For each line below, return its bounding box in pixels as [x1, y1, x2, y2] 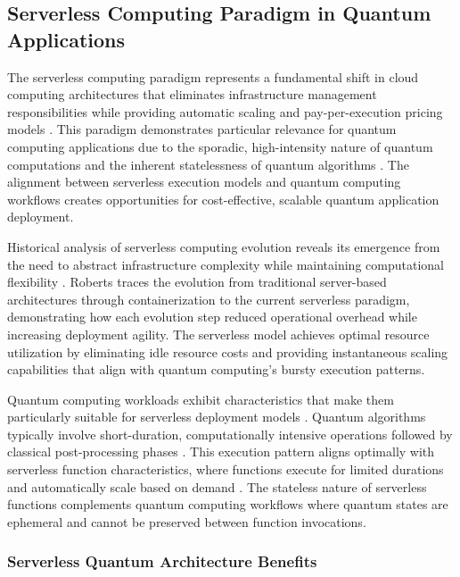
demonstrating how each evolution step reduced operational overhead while [7, 307, 417, 326]
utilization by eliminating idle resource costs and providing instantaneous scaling [7, 342, 448, 361]
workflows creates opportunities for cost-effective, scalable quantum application [7, 189, 439, 208]
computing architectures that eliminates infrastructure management [7, 85, 377, 104]
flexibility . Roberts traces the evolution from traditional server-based [7, 272, 387, 291]
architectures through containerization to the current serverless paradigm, [7, 289, 410, 308]
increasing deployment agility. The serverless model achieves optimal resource [7, 324, 430, 343]
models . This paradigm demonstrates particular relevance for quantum [7, 120, 397, 138]
